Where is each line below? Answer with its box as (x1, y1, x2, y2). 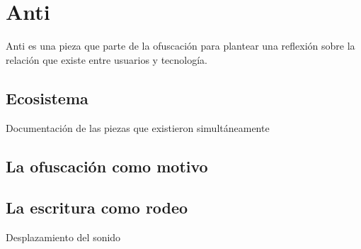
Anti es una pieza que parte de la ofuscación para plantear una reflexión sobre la (6, 38, 355, 53)
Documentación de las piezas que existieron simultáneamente (6, 120, 270, 135)
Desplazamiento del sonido (6, 230, 121, 245)
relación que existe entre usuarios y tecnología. (6, 52, 207, 67)
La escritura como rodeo (6, 197, 188, 218)
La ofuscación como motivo (6, 155, 208, 177)
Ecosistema (6, 87, 88, 109)
